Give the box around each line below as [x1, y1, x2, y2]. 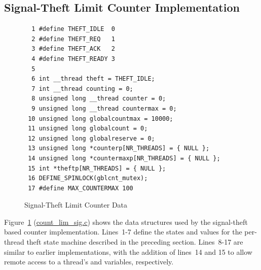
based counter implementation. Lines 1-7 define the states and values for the [4, 226, 242, 237]
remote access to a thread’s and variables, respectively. [4, 256, 174, 267]
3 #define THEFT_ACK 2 [31, 45, 115, 53]
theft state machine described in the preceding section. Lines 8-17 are [26, 237, 243, 247]
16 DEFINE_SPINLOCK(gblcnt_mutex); [28, 175, 148, 182]
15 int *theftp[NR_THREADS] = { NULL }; [28, 164, 166, 172]
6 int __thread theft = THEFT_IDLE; [31, 75, 155, 83]
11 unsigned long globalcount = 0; [28, 125, 148, 132]
